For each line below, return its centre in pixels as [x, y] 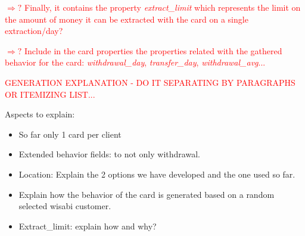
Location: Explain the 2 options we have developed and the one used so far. [157, 174]
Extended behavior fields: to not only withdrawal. [109, 154]
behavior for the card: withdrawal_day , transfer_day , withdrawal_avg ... [135, 62]
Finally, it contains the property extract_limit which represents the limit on [163, 7]
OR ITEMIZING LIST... [50, 94]
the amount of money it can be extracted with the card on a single [127, 19]
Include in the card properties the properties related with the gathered [153, 50]
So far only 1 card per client [70, 134]
